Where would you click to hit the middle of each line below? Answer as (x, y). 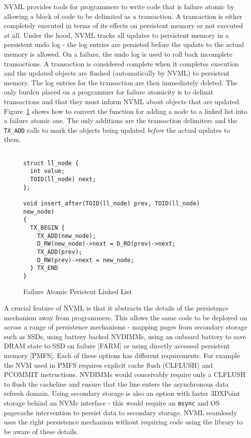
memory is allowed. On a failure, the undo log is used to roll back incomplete (118, 54)
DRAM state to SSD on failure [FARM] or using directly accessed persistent (117, 346)
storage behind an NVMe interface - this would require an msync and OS (112, 403)
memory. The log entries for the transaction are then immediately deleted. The (121, 82)
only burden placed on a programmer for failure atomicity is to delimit (109, 92)
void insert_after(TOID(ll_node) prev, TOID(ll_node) (112, 203)
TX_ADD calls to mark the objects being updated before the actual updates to (117, 130)
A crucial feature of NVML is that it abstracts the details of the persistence (116, 308)
